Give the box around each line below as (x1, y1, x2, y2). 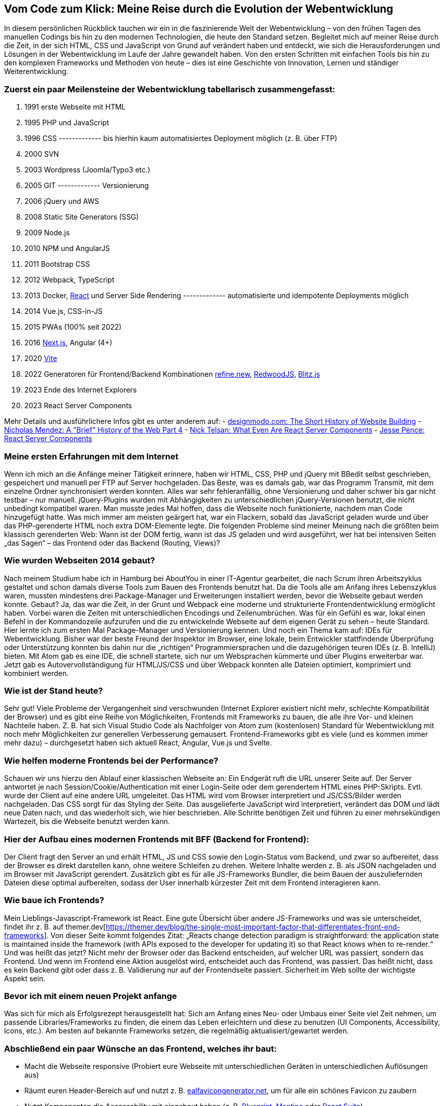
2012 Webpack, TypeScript (24, 275, 115, 284)
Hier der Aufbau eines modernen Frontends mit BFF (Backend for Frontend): (4, 834, 310, 844)
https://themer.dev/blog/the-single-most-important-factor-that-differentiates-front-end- (106, 922, 400, 931)
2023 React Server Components (24, 401, 132, 410)
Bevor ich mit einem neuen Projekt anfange (4, 991, 177, 1002)
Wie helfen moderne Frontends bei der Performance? (4, 755, 219, 766)
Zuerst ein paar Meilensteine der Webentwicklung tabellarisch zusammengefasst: (4, 84, 335, 94)
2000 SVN (24, 150, 59, 159)
